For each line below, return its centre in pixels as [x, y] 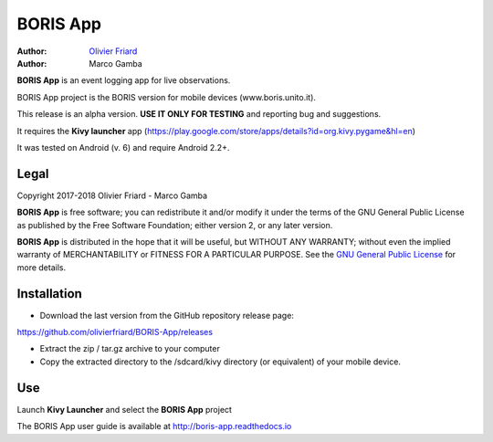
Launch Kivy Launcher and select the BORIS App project [125, 409]
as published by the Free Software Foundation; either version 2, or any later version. [175, 225]
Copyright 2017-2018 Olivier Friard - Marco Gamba [112, 195]
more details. [42, 267]
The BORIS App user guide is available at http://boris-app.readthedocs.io [154, 426]
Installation [49, 294]
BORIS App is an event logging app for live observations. [124, 80]
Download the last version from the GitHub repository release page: [167, 315]
